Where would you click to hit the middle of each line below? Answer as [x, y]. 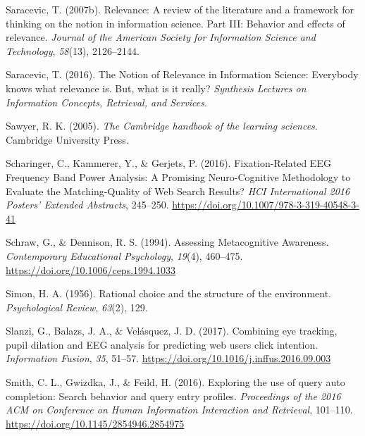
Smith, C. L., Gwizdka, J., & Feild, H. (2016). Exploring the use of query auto [175, 382]
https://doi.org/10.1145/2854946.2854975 [95, 423]
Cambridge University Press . [67, 139]
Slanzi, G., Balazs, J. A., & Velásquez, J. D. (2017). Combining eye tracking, [172, 331]
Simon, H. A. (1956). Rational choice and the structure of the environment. [169, 293]
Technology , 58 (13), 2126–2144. [73, 50]
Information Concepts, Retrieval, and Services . [106, 102]
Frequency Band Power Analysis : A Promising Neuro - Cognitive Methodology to [178, 176]
